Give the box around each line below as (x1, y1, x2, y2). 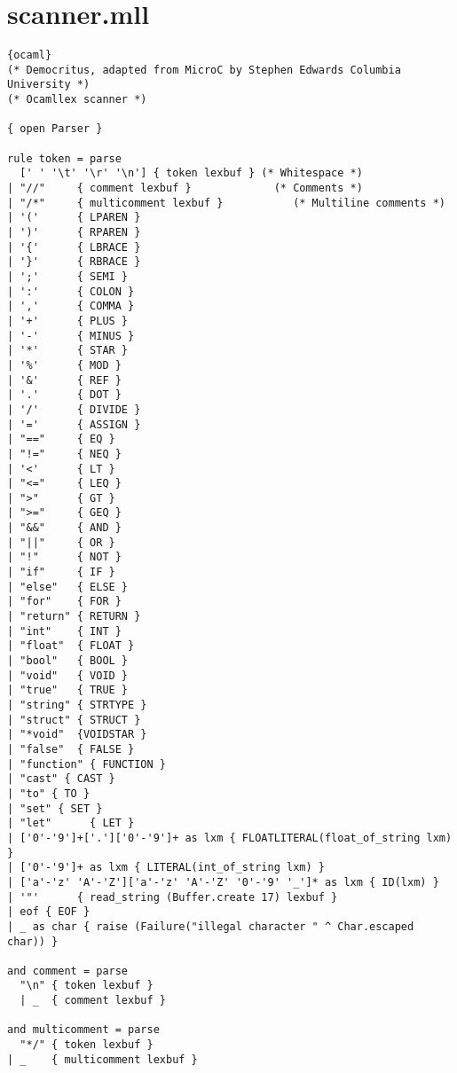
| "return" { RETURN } (7, 610, 141, 623)
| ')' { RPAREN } (7, 226, 141, 239)
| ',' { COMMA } (7, 300, 135, 313)
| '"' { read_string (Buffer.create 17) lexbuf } (7, 890, 338, 904)
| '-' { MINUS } (7, 329, 135, 342)
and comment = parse (7, 964, 129, 977)
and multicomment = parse (7, 1023, 160, 1037)
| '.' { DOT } (7, 388, 122, 402)
